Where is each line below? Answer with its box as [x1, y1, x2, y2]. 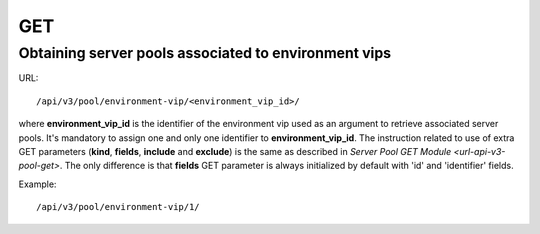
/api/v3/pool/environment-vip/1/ [36, 201, 200, 213]
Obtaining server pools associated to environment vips [18, 44, 392, 62]
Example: [18, 178, 57, 190]
